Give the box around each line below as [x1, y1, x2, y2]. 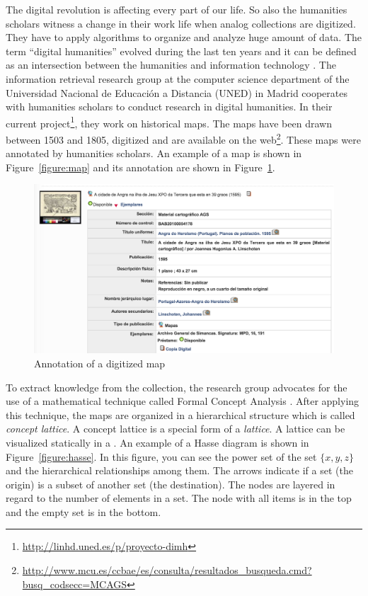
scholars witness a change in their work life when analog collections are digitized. [6, 16, 356, 30]
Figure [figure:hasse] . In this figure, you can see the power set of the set [6, 449, 317, 464]
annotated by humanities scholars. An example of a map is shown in [6, 146, 302, 161]
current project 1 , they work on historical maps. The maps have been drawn [6, 113, 332, 130]
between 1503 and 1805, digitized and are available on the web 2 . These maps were [6, 130, 361, 147]
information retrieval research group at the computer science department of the [6, 71, 350, 86]
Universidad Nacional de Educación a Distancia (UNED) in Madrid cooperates [6, 85, 347, 100]
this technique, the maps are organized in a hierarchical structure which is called [6, 407, 355, 422]
